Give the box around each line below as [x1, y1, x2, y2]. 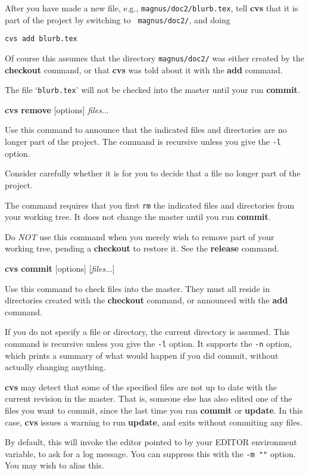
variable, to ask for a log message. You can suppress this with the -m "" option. [5, 447, 296, 460]
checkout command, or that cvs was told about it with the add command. [5, 63, 283, 76]
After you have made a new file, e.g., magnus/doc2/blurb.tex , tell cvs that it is [5, 2, 298, 14]
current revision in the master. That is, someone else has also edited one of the [5, 392, 292, 405]
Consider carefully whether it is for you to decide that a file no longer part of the [5, 167, 301, 179]
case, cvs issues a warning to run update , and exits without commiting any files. [5, 415, 302, 428]
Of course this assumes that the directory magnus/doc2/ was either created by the [5, 51, 305, 64]
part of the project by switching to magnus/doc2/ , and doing [5, 13, 230, 26]
